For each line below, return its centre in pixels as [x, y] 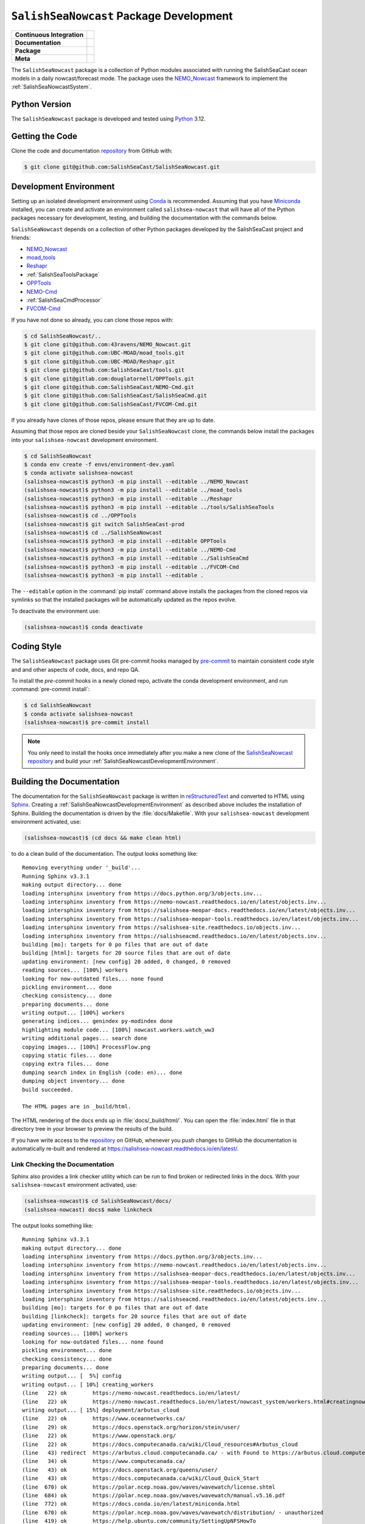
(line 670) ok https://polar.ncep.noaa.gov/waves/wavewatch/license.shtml [149, 1487]
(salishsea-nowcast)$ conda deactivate [83, 627]
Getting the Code [44, 136]
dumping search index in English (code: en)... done [102, 1072]
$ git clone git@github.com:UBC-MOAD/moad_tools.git [104, 353]
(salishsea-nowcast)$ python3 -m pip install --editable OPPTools [125, 541]
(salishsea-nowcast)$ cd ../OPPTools [80, 516]
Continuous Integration [49, 35]
